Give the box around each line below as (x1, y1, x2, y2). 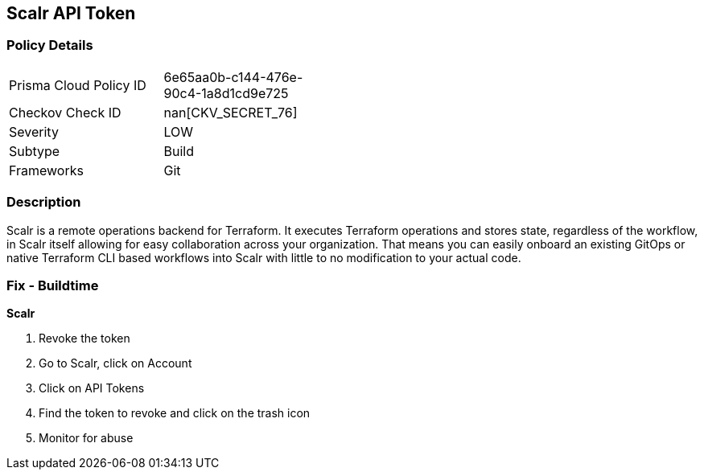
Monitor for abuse (39, 431, 134, 445)
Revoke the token (39, 331, 130, 346)
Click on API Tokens (39, 381, 145, 396)
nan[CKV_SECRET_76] (163, 104, 298, 121)
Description (6, 194, 81, 211)
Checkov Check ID (9, 104, 121, 121)
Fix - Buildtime (6, 277, 99, 293)
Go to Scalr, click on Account (39, 356, 192, 371)
